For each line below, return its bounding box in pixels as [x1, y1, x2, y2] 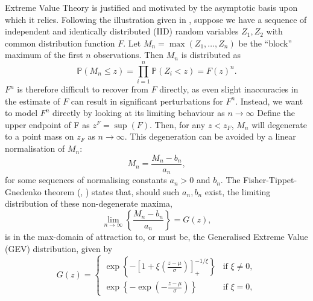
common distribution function [5, 36, 115, 49]
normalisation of [5, 142, 65, 155]
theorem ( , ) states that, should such [44, 185, 180, 198]
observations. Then [93, 48, 164, 61]
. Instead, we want [235, 94, 303, 107]
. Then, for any [149, 118, 206, 131]
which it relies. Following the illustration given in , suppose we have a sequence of [5, 13, 307, 25]
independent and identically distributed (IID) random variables [5, 25, 239, 37]
